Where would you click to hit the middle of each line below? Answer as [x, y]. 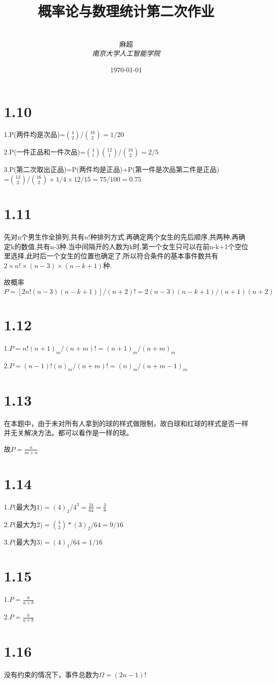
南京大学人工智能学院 [126, 53]
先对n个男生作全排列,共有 [44, 237]
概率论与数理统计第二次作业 [126, 11]
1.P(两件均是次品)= [35, 134]
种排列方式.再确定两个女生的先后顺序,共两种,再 [164, 237]
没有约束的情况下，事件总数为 [51, 674]
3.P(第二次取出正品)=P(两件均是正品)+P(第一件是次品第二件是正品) [112, 169]
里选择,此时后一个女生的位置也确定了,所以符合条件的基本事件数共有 [111, 256]
